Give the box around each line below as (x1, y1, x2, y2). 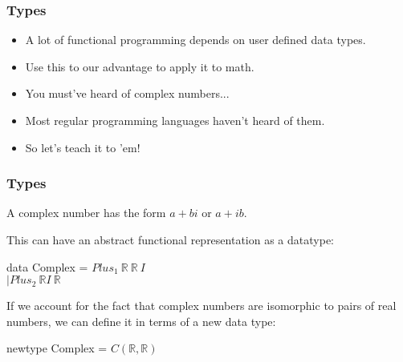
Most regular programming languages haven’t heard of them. (25, 112, 325, 128)
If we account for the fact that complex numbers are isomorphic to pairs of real (6, 297, 397, 314)
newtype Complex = (6, 340, 108, 356)
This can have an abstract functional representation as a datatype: (6, 231, 334, 247)
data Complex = (6, 258, 88, 275)
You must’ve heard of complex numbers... (25, 85, 230, 102)
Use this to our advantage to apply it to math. (25, 58, 254, 74)
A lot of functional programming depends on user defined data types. (25, 31, 366, 48)
